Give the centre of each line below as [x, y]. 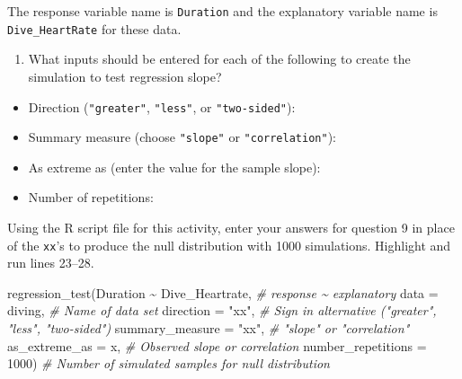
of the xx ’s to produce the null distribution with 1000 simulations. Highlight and [229, 245]
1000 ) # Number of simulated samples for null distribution [169, 363]
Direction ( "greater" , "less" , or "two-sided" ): [162, 106]
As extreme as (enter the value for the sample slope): [174, 167]
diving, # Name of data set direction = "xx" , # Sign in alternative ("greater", [222, 310]
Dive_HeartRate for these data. [94, 28]
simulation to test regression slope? [125, 76]
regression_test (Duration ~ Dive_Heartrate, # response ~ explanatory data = [223, 292]
